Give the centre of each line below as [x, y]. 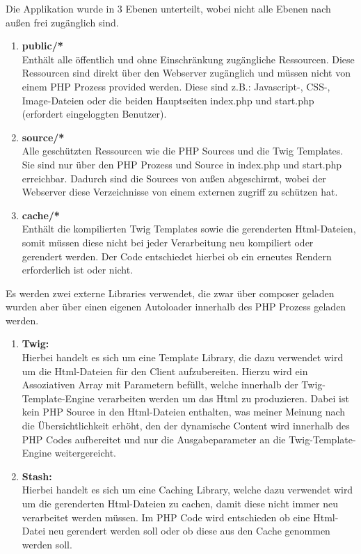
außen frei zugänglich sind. [62, 22]
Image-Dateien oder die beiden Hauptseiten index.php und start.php [168, 100]
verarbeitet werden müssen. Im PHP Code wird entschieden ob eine [166, 517]
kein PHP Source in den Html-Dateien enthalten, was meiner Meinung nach [184, 412]
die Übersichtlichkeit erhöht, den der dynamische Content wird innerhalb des [186, 426]
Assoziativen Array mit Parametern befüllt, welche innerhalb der [160, 385]
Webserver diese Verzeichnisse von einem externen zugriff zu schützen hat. [180, 192]
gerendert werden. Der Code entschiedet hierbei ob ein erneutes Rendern [177, 256]
